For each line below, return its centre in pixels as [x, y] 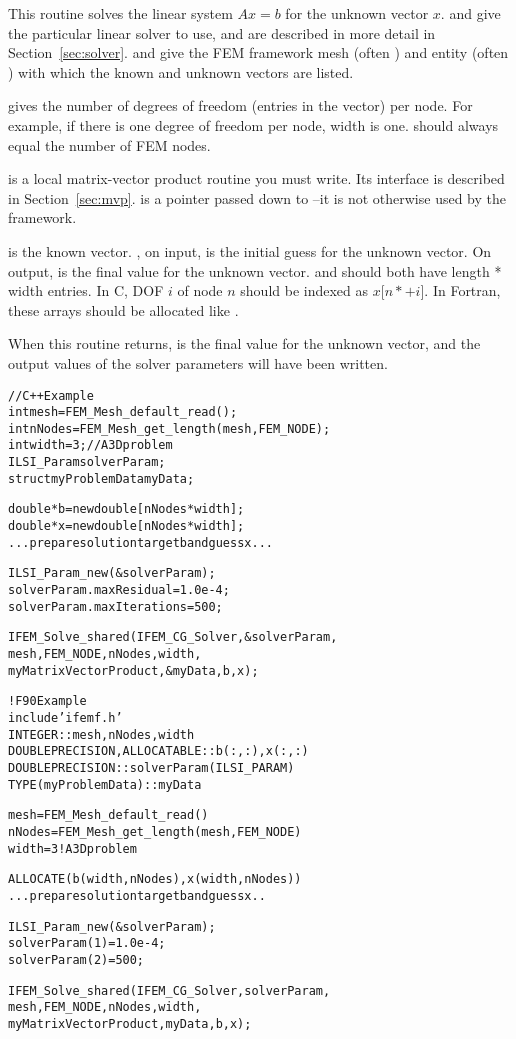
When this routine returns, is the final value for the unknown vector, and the [244, 343]
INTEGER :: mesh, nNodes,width [101, 734]
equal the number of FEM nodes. [109, 144]
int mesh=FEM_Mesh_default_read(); [123, 412]
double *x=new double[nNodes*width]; [126, 526]
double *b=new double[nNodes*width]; [126, 509]
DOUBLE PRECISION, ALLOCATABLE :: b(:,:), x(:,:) [158, 751]
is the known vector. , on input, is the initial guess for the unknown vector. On [250, 250]
